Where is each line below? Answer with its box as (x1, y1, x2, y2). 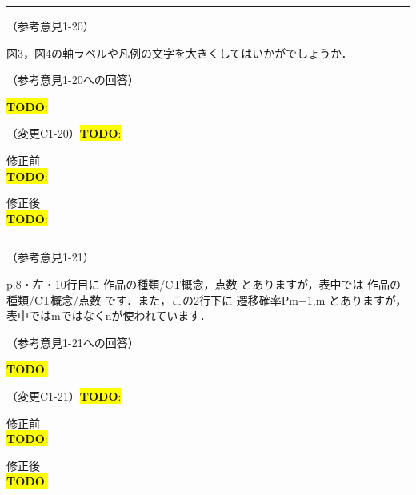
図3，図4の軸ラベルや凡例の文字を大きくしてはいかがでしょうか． (6, 44, 353, 61)
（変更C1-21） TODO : (6, 387, 122, 404)
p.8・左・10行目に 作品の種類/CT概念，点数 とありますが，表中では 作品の (6, 275, 402, 292)
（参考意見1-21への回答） (6, 333, 139, 350)
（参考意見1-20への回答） (6, 71, 139, 88)
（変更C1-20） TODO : (6, 125, 122, 142)
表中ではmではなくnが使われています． (6, 307, 211, 324)
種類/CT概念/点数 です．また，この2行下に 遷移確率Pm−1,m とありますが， (6, 291, 407, 308)
